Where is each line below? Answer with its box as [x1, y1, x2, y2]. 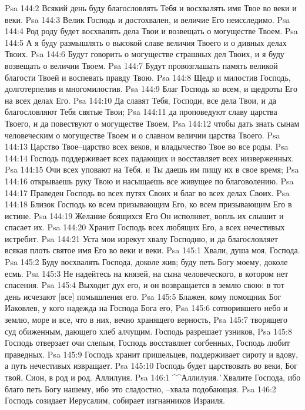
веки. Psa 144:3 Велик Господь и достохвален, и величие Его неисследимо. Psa [5, 13, 290, 25]
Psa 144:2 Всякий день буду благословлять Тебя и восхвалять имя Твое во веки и [5, 2, 297, 14]
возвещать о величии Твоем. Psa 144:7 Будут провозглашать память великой [5, 59, 278, 71]
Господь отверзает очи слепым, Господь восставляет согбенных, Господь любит [5, 336, 290, 349]
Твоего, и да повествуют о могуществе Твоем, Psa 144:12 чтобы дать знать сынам [5, 117, 300, 129]
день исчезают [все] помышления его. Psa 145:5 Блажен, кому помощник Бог [5, 290, 281, 302]
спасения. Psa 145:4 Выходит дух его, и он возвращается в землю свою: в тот [5, 279, 284, 291]
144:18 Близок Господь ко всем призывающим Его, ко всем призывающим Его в [5, 198, 292, 210]
